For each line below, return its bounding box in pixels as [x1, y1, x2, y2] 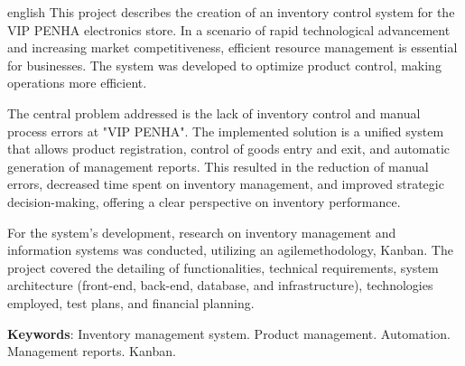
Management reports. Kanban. [7, 342, 176, 361]
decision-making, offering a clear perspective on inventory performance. [7, 192, 401, 211]
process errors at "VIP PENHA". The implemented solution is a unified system [7, 121, 444, 140]
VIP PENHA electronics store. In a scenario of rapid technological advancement [7, 20, 451, 39]
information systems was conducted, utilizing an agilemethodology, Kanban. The [7, 240, 453, 259]
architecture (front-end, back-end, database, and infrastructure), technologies [7, 276, 433, 295]
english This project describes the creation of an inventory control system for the [7, 3, 455, 21]
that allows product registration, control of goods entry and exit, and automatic [7, 139, 451, 158]
